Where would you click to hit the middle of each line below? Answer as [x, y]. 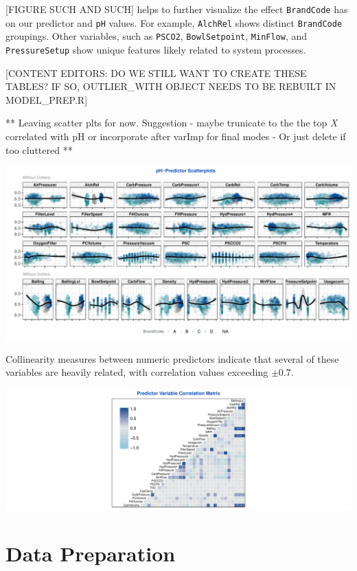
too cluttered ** [39, 149]
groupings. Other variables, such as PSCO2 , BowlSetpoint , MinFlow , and [157, 36]
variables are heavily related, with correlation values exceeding [137, 372]
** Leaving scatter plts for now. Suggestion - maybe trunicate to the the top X [172, 123]
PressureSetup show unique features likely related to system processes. [156, 49]
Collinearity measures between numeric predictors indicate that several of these [172, 358]
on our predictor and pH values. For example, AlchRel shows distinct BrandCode [174, 22]
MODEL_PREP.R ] [47, 99]
